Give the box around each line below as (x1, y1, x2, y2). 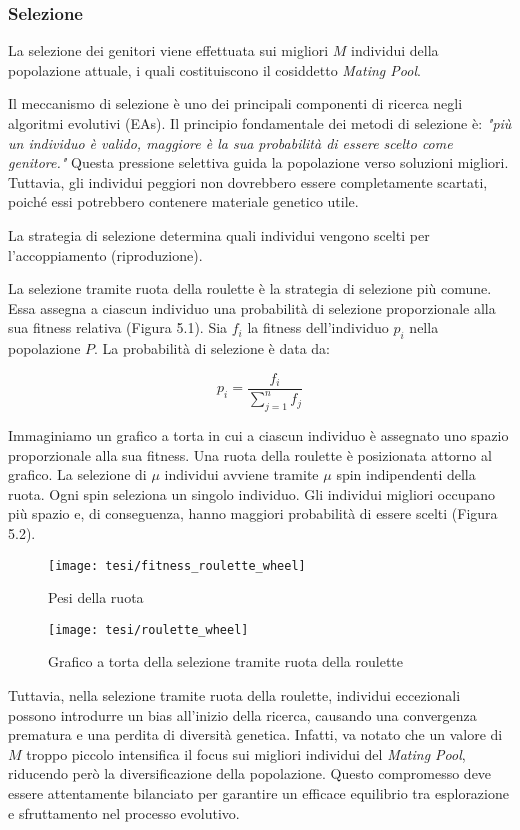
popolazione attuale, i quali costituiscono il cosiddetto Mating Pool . (8, 59, 421, 80)
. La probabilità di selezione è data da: (94, 338, 330, 359)
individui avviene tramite (164, 464, 319, 485)
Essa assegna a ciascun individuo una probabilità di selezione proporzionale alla (8, 297, 496, 318)
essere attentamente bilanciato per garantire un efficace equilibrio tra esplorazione (8, 782, 509, 803)
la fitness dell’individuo (247, 317, 389, 338)
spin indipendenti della (336, 464, 476, 485)
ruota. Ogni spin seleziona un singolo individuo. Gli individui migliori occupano (8, 483, 496, 504)
